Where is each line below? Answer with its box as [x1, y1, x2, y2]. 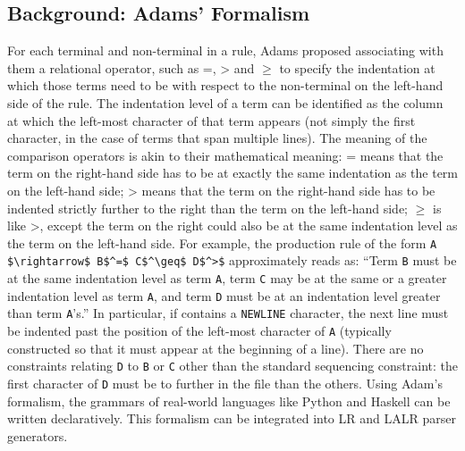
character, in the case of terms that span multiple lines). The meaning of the [7, 129, 427, 147]
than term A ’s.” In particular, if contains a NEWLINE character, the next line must [7, 304, 449, 322]
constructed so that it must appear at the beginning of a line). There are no [7, 338, 424, 357]
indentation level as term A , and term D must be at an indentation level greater [7, 286, 441, 305]
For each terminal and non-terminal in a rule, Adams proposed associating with [7, 41, 444, 60]
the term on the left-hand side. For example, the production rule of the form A [7, 233, 437, 252]
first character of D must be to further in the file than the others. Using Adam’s [7, 373, 443, 392]
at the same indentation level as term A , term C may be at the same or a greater [7, 269, 447, 288]
